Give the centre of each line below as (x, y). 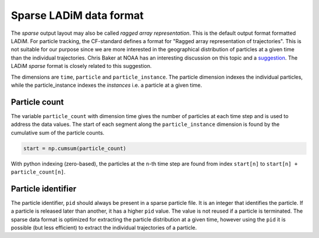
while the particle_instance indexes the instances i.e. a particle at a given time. (107, 85)
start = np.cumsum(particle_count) (75, 148)
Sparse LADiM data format (77, 15)
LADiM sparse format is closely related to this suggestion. (81, 66)
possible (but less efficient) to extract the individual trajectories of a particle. (104, 228)
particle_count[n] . (38, 172)
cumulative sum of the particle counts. (58, 132)
